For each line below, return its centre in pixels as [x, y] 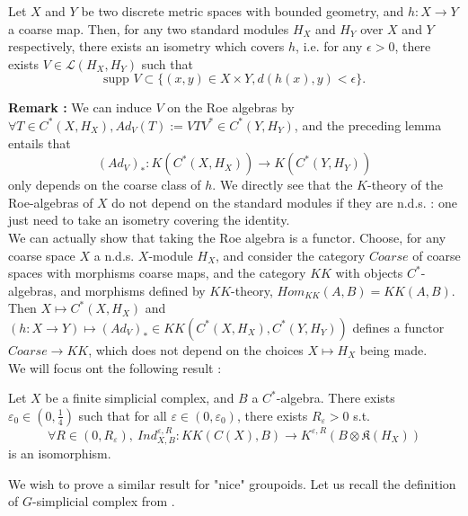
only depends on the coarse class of [105, 185]
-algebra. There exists [336, 398]
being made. [393, 349]
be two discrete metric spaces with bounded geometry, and [243, 11]
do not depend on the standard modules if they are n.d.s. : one [284, 202]
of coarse [437, 255]
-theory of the [405, 185]
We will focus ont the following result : [115, 367]
